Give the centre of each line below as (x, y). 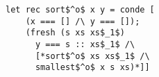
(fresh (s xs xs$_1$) (75, 33)
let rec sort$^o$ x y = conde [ (80, 10)
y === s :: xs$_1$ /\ (85, 44)
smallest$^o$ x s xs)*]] (92, 68)
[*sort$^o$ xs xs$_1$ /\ (92, 56)
